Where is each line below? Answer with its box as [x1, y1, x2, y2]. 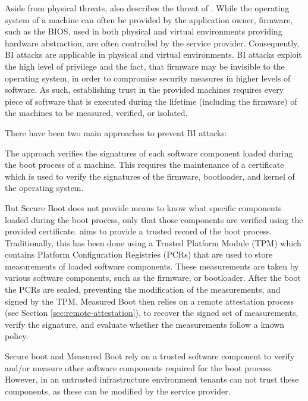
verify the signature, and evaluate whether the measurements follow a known [5, 318, 285, 330]
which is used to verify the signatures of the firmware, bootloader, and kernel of [5, 170, 295, 182]
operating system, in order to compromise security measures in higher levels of [5, 71, 291, 84]
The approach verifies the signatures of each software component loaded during [5, 146, 293, 159]
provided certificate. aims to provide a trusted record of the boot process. [5, 225, 272, 237]
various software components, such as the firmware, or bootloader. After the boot [5, 271, 301, 284]
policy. [5, 330, 29, 342]
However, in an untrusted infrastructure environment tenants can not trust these [5, 373, 299, 386]
